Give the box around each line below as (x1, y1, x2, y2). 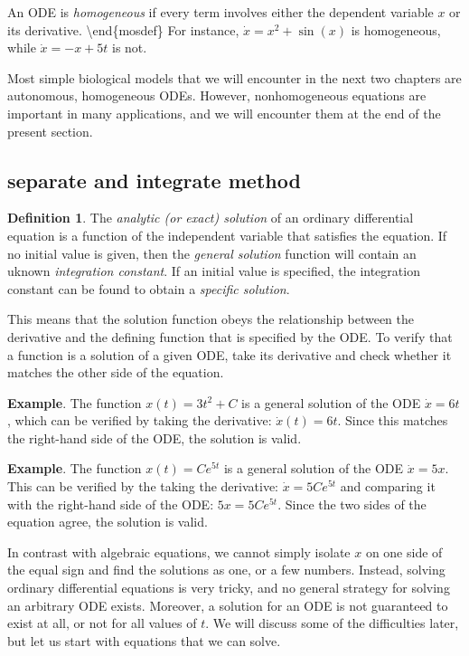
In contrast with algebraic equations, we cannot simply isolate (7, 542, 351, 561)
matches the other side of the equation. (7, 363, 224, 382)
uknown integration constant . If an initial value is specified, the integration (7, 261, 420, 280)
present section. (7, 121, 93, 140)
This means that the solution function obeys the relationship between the (7, 309, 414, 328)
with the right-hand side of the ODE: (7, 494, 214, 513)
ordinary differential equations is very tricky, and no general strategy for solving (7, 578, 450, 597)
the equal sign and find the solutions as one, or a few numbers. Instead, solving (7, 560, 446, 579)
